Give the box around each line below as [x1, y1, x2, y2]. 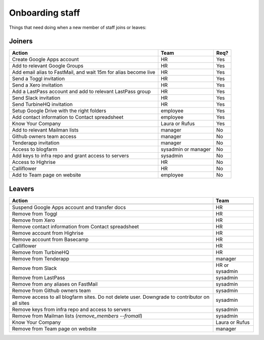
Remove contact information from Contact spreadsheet [12, 223, 139, 230]
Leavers [9, 184, 34, 193]
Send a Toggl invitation [12, 75, 65, 82]
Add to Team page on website [12, 172, 81, 179]
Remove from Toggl [12, 210, 57, 217]
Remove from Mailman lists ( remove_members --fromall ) [12, 312, 143, 319]
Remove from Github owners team [12, 287, 91, 294]
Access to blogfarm [12, 146, 57, 153]
